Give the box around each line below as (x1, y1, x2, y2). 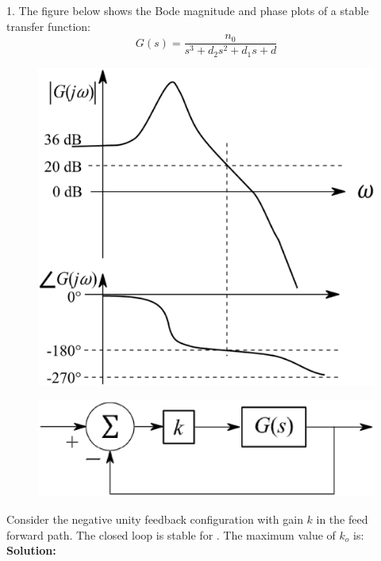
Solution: (6, 542, 56, 559)
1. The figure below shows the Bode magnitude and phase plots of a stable (6, 2, 369, 18)
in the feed (316, 511, 368, 528)
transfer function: (6, 17, 90, 34)
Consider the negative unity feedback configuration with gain (6, 511, 303, 528)
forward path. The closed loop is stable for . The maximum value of (6, 526, 336, 543)
